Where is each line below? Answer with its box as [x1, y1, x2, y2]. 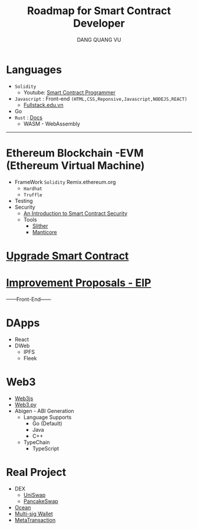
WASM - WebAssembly [23, 120, 81, 127]
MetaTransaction [14, 516, 56, 523]
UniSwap [23, 491, 46, 498]
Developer [73, 17, 125, 30]
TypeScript [32, 445, 60, 452]
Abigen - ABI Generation [14, 407, 75, 414]
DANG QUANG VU [77, 36, 121, 43]
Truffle [23, 192, 42, 198]
